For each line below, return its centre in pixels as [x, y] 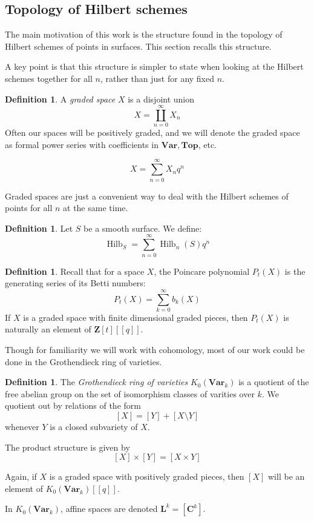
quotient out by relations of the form [73, 405]
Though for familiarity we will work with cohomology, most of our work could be [155, 350]
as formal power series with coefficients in [82, 144]
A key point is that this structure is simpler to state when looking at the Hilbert [154, 66]
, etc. [208, 144]
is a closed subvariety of [94, 426]
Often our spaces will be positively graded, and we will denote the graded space [152, 133]
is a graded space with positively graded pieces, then [147, 476]
